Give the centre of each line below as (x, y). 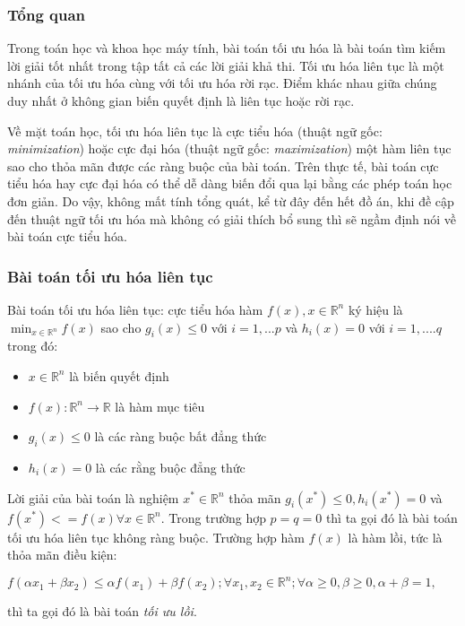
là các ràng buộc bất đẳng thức (181, 436)
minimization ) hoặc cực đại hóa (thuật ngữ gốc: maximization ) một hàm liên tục (229, 148)
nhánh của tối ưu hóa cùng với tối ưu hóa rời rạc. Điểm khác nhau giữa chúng (222, 83)
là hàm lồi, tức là (395, 537)
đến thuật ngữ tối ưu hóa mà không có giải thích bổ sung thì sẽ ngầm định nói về (232, 218)
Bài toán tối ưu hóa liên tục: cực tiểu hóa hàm (135, 309)
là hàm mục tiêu (160, 406)
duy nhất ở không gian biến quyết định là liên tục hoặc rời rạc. (181, 100)
